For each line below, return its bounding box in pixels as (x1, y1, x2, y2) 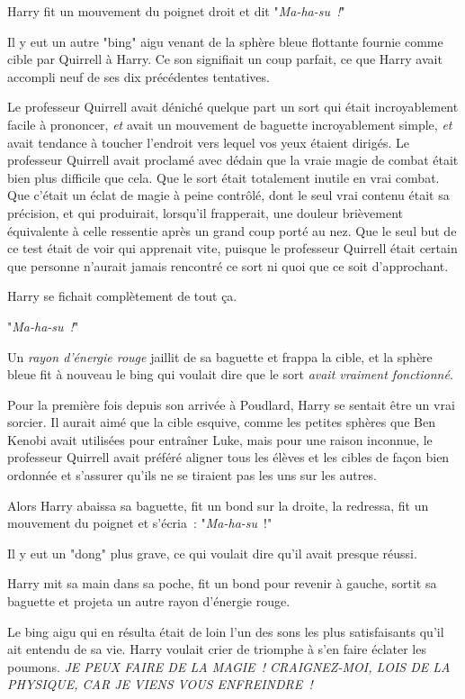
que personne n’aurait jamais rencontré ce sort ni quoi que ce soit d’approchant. (7, 256, 449, 275)
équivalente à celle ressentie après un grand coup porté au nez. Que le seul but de (7, 221, 457, 240)
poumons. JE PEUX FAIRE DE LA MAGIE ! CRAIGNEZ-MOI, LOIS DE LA (7, 657, 451, 676)
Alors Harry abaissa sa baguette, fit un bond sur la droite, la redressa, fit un (7, 495, 429, 514)
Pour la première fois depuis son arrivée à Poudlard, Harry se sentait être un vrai (7, 395, 455, 413)
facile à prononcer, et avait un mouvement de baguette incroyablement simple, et (7, 114, 452, 133)
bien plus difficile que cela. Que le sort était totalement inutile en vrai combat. (7, 168, 440, 186)
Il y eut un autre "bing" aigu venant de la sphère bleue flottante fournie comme (7, 32, 443, 50)
